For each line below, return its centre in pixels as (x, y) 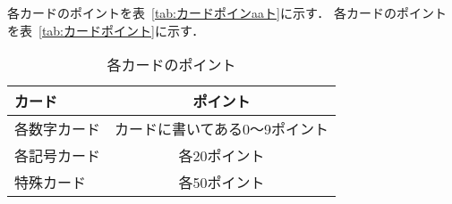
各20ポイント (222, 156)
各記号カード (58, 156)
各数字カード (58, 129)
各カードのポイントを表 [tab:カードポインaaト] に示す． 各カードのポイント (227, 12)
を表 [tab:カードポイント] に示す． (106, 30)
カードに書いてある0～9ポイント (222, 129)
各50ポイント (222, 183)
